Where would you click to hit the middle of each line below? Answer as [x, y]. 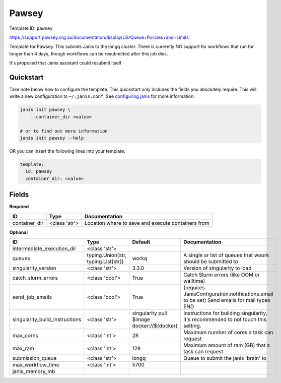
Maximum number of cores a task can [228, 332]
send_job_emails [32, 297]
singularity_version [34, 268]
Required [19, 207]
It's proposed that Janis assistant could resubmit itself [65, 63]
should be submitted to [211, 261]
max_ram [23, 348]
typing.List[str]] [105, 261]
